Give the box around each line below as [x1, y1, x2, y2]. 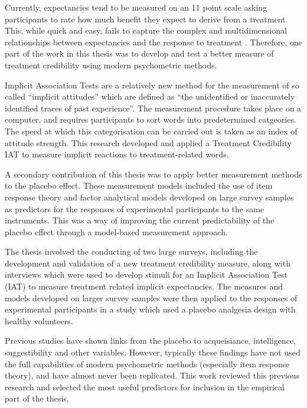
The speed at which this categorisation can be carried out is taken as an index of [5, 124, 298, 137]
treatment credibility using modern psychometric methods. [5, 58, 217, 71]
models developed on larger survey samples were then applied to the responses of [5, 291, 298, 304]
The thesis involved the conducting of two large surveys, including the [5, 245, 258, 258]
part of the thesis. [5, 392, 69, 404]
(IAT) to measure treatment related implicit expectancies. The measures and [5, 280, 283, 292]
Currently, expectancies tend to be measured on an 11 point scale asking [5, 1, 267, 13]
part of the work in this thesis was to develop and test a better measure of [5, 47, 274, 60]
